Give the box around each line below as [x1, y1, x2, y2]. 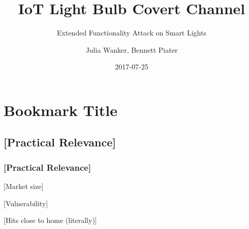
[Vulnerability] [4, 198, 48, 208]
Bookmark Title [4, 99, 118, 120]
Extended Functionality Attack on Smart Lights [57, 27, 206, 38]
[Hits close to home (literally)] [4, 215, 97, 225]
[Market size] [4, 181, 44, 192]
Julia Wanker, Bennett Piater [85, 44, 178, 55]
